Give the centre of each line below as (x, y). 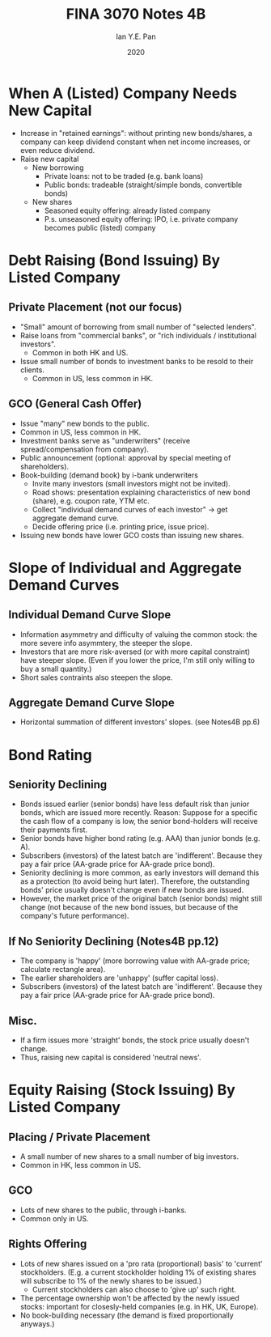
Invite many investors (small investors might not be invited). (131, 483)
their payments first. (53, 830)
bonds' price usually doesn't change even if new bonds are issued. (132, 890)
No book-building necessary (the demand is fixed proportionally (127, 1315)
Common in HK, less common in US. (80, 1165)
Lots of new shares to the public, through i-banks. (104, 1210)
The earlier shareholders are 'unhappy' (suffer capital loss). (119, 978)
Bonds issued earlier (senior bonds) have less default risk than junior (135, 804)
